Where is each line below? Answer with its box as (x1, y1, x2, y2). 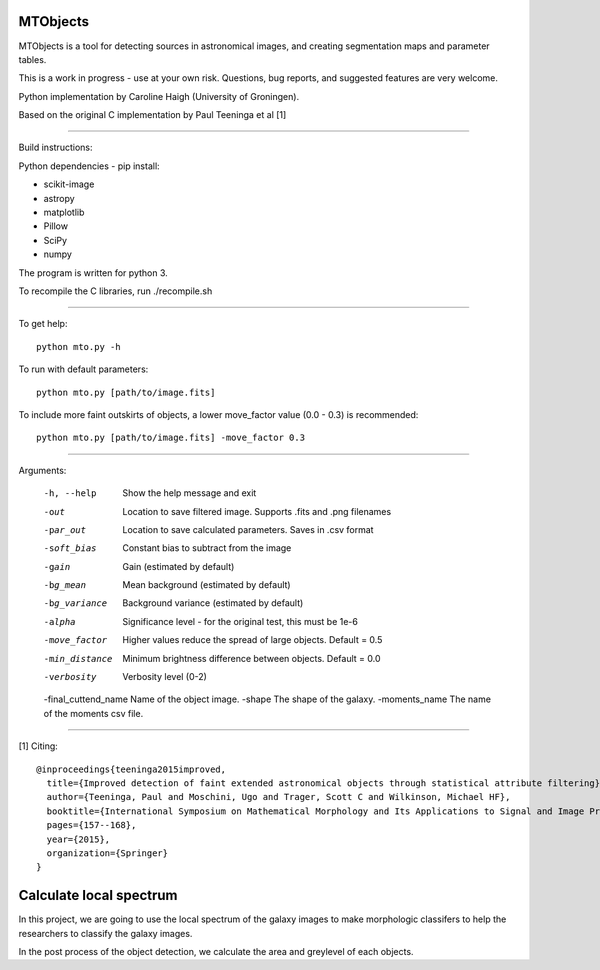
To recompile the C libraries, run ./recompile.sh (18, 285, 213, 297)
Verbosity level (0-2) (122, 671, 207, 683)
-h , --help (43, 488, 97, 499)
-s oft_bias (43, 543, 97, 554)
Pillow (43, 220, 69, 232)
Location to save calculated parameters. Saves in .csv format (122, 523, 374, 535)
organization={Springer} (46, 847, 169, 859)
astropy (43, 192, 75, 204)
